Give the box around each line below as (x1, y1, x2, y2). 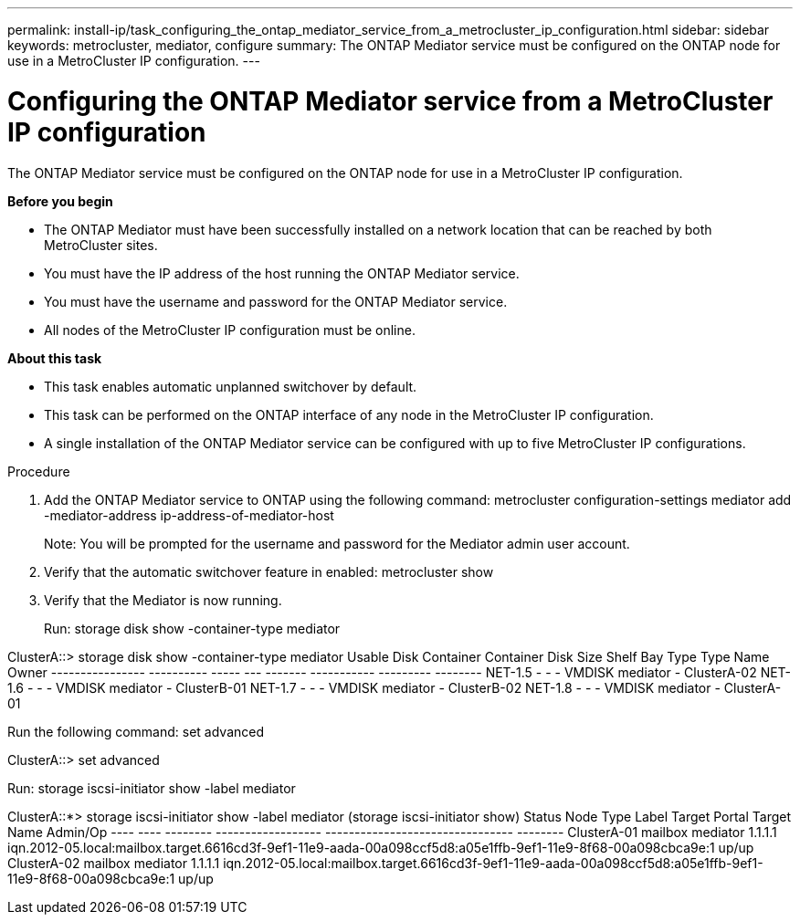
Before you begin (7, 193, 113, 209)
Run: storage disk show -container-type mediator (44, 620, 341, 636)
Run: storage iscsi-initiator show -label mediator (7, 780, 296, 796)
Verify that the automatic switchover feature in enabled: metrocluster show (44, 563, 494, 580)
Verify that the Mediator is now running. (44, 592, 282, 608)
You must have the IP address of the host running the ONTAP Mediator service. (44, 265, 520, 281)
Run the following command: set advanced (7, 723, 265, 739)
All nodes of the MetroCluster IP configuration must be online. (44, 321, 416, 338)
